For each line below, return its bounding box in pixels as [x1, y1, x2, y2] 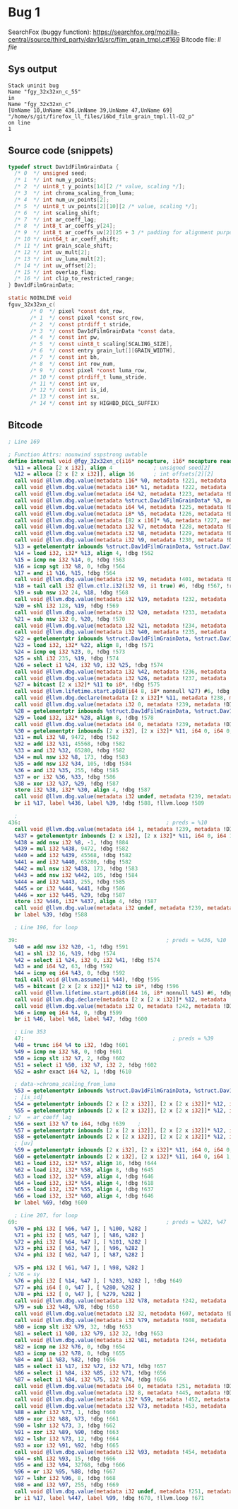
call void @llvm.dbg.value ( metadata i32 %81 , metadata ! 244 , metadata [14, 1336, 227, 1343]
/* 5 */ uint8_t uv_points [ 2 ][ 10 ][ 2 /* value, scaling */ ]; [14, 202, 198, 210]
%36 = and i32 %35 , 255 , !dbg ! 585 [14, 767, 119, 774]
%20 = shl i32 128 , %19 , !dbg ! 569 [14, 602, 119, 609]
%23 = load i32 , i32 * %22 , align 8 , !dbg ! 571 [14, 642, 154, 649]
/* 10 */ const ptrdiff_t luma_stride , [30, 373, 148, 381]
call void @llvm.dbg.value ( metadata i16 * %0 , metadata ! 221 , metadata [14, 477, 227, 485]
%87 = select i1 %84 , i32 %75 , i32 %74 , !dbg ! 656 [14, 1376, 167, 1383]
